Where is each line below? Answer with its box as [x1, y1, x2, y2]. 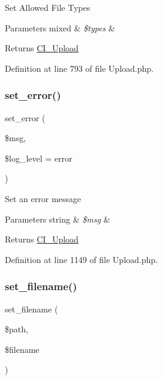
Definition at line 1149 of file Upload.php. [5, 253, 158, 265]
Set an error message [5, 192, 82, 204]
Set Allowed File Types [5, 1, 91, 13]
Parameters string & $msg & [5, 212, 110, 225]
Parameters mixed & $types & [5, 21, 115, 34]
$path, [5, 323, 28, 335]
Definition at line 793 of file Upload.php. [5, 62, 154, 74]
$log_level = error [5, 151, 73, 164]
